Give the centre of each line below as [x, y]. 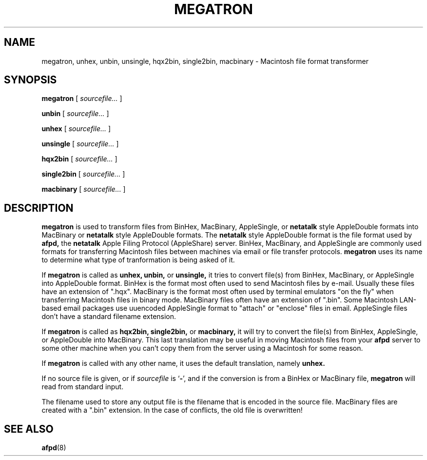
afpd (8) [54, 448]
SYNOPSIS [30, 80]
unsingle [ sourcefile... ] [80, 144]
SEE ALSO [29, 429]
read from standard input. [83, 387]
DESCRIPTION [39, 208]
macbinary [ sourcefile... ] [84, 189]
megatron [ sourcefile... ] [82, 99]
